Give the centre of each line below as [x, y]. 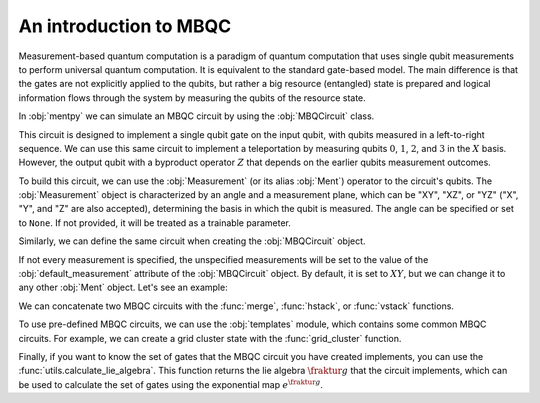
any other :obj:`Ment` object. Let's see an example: [123, 287]
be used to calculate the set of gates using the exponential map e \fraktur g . [171, 384]
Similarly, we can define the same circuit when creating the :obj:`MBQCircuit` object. [192, 241]
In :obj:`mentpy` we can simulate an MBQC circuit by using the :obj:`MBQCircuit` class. [196, 116]
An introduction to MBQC [125, 26]
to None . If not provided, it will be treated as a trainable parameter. [155, 222]
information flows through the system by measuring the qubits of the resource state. [192, 97]
